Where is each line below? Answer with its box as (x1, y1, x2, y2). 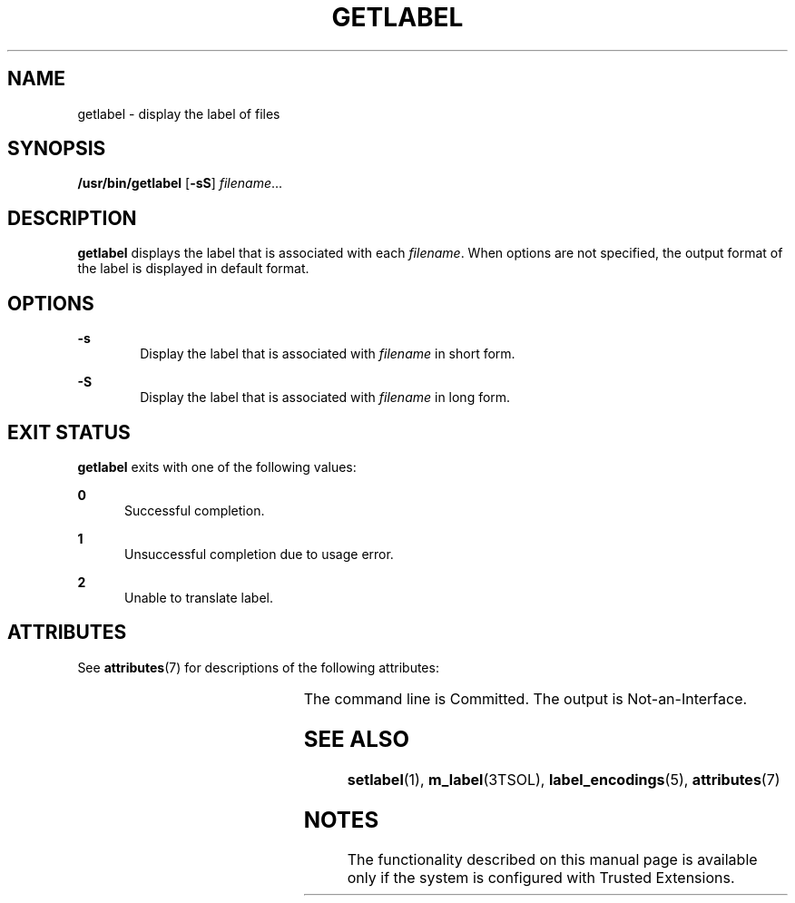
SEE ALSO (303, 725, 410, 752)
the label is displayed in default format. (77, 260, 309, 277)
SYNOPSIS (7, 137, 106, 161)
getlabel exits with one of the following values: (77, 458, 357, 475)
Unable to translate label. (124, 589, 273, 605)
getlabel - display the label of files (77, 105, 280, 122)
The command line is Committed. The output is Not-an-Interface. (303, 689, 748, 708)
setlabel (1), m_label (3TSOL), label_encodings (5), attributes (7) (347, 770, 780, 789)
